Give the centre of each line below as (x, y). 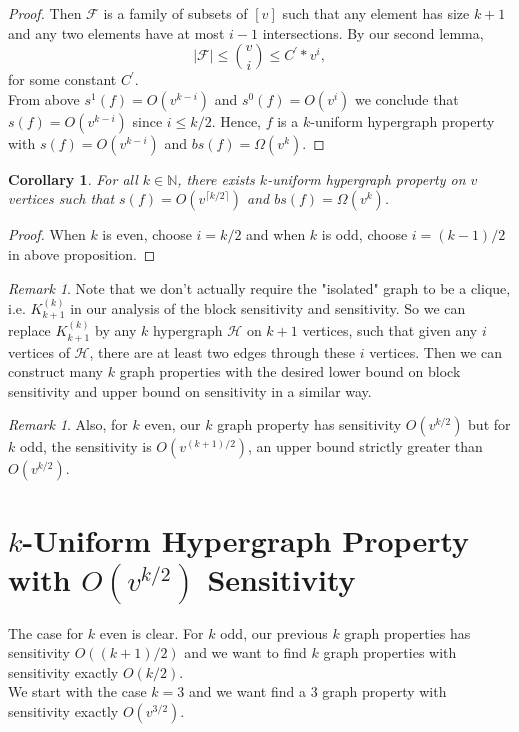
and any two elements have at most (116, 32)
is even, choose (147, 234)
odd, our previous (274, 632)
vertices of (39, 351)
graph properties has (407, 632)
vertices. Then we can (435, 351)
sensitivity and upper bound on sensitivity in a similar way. (190, 390)
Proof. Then (45, 13)
